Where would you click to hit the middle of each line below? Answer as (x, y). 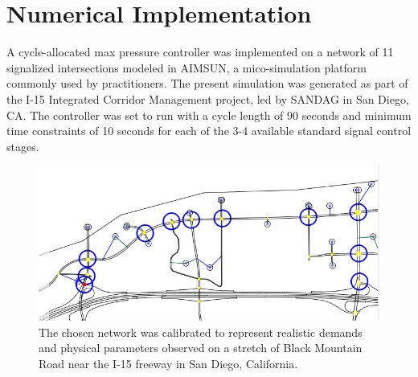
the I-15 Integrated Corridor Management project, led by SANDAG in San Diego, (208, 98)
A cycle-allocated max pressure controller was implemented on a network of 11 (200, 52)
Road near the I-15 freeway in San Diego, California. (168, 363)
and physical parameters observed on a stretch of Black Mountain (201, 348)
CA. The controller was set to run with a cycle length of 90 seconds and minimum (209, 115)
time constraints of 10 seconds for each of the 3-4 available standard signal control (209, 131)
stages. (23, 146)
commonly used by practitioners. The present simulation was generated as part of (207, 83)
